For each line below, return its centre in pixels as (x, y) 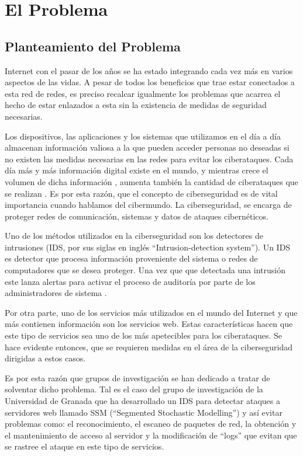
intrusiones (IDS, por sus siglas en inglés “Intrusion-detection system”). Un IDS (148, 247)
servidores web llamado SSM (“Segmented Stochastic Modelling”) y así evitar (144, 412)
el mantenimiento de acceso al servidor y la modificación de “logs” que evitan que (151, 435)
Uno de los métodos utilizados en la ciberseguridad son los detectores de (134, 236)
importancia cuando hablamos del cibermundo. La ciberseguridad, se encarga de (148, 205)
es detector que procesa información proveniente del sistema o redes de (131, 258)
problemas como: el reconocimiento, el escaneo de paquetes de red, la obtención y (151, 424)
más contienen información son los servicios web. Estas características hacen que (149, 324)
